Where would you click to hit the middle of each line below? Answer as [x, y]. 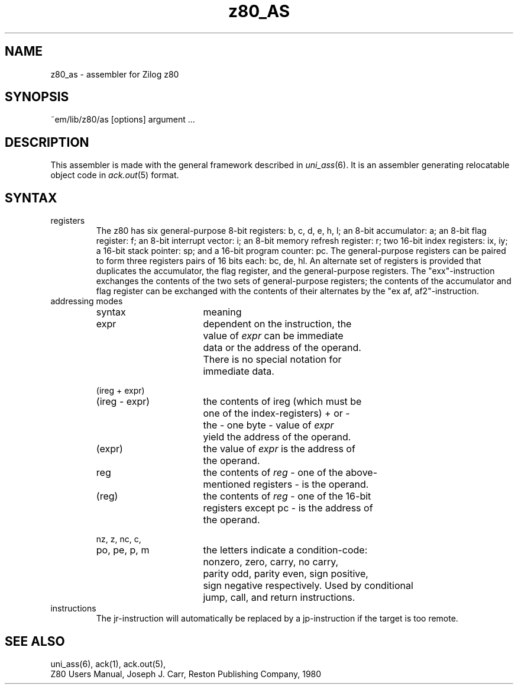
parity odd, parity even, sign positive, [286, 574]
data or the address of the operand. [282, 348]
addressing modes [87, 301]
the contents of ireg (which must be [282, 402]
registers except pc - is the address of [288, 508]
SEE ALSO [35, 641]
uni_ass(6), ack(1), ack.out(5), [108, 664]
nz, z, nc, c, [119, 539]
